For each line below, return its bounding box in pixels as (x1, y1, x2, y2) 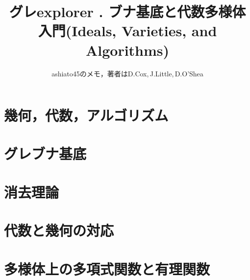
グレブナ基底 (4, 143, 87, 163)
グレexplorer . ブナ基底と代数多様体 (9, 1, 246, 22)
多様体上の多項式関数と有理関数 (4, 258, 210, 279)
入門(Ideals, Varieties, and (38, 21, 217, 41)
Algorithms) (85, 40, 170, 60)
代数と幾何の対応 (4, 220, 114, 240)
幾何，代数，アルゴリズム (4, 105, 169, 125)
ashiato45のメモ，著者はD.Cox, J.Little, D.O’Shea (51, 68, 203, 78)
